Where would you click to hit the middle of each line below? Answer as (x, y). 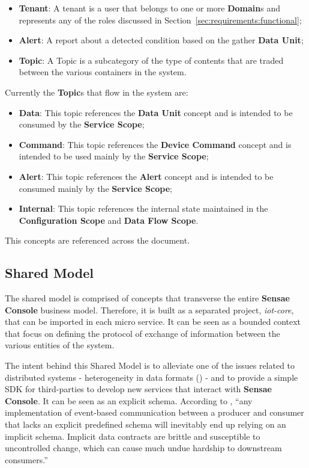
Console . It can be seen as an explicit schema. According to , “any (129, 400)
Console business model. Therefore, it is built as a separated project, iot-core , (149, 309)
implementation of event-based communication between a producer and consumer (154, 412)
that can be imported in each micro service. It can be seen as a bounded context (153, 322)
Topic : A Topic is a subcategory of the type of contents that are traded (151, 60)
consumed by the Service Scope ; (82, 124)
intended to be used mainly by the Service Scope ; (114, 156)
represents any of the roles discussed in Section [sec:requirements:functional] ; (160, 20)
